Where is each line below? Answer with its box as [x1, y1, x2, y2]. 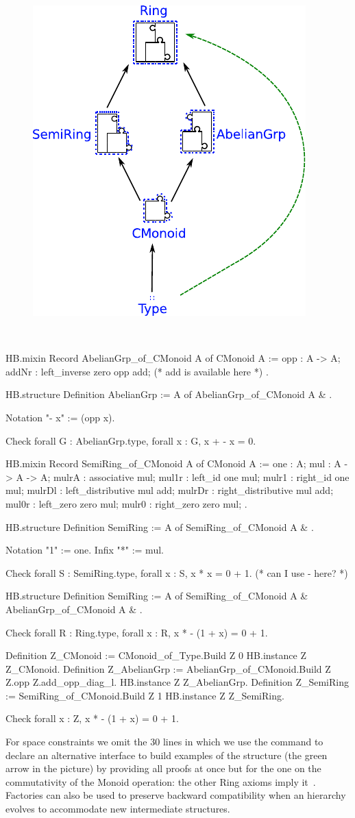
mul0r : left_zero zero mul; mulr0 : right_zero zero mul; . [5, 496, 247, 510]
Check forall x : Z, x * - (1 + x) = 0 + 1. [5, 711, 179, 726]
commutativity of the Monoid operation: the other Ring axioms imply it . [5, 774, 316, 789]
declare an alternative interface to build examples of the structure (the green [5, 747, 328, 762]
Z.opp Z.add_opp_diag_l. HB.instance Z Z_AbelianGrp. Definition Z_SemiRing [5, 675, 349, 689]
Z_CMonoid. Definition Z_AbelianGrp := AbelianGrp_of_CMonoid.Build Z [5, 661, 331, 676]
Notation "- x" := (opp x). [5, 410, 115, 424]
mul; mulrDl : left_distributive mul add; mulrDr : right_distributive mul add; [5, 483, 334, 497]
